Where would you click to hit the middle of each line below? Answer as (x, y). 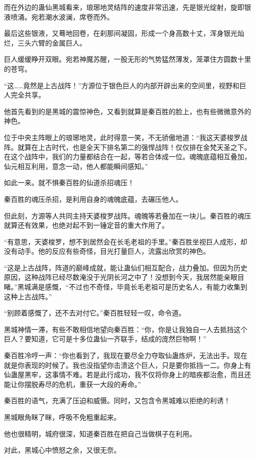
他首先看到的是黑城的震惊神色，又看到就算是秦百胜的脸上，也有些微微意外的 (127, 111)
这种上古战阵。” (28, 296)
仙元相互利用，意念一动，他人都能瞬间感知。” (76, 166)
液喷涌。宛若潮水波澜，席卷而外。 (59, 16)
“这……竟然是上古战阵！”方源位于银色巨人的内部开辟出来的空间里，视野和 (122, 85)
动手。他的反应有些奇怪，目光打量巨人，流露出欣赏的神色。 (114, 251)
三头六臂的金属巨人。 (52, 42)
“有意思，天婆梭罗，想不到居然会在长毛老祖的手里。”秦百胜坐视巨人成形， (122, 241)
